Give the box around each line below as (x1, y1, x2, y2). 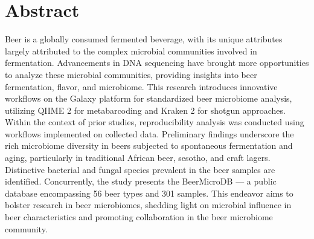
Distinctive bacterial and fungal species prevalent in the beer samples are (5, 163, 275, 175)
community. (5, 222, 48, 235)
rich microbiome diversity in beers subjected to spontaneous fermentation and (5, 139, 293, 152)
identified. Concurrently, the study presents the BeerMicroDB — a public (5, 175, 277, 188)
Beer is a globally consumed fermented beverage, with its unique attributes (5, 33, 283, 45)
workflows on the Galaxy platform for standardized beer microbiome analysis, (5, 92, 292, 105)
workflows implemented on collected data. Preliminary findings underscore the (5, 127, 294, 140)
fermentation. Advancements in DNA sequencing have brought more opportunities (5, 56, 309, 69)
